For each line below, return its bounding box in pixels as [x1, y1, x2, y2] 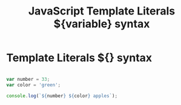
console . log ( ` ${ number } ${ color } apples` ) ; [6, 92, 118, 99]
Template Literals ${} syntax [6, 51, 153, 65]
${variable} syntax [53, 17, 150, 31]
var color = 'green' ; [6, 81, 61, 88]
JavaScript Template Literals [28, 4, 176, 18]
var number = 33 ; [6, 76, 50, 82]
